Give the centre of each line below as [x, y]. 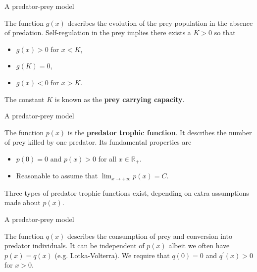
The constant [25, 99]
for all [107, 158]
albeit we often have [199, 245]
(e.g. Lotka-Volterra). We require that [112, 255]
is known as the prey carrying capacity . [120, 99]
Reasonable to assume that [57, 176]
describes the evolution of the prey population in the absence [160, 23]
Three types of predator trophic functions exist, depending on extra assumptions [127, 192]
